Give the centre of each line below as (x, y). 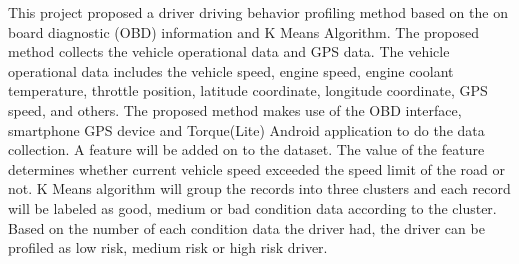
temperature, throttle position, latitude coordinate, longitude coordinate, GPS (248, 90)
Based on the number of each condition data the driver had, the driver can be (246, 227)
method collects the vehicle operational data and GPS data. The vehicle (229, 51)
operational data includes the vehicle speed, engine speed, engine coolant (231, 70)
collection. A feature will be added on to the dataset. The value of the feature (246, 149)
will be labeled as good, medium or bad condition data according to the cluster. (252, 207)
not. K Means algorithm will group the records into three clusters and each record (259, 188)
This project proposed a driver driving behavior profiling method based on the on (258, 12)
